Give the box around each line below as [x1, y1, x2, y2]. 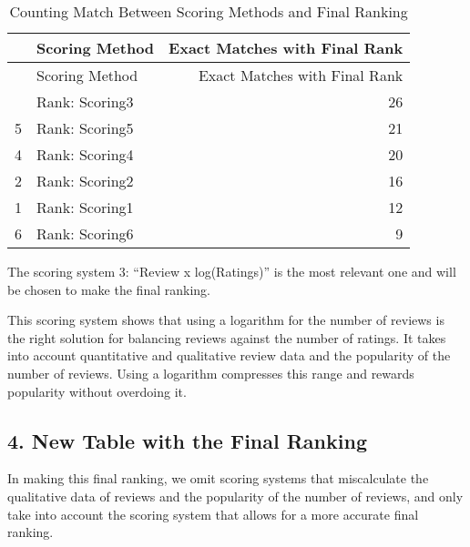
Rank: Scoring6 [36, 223, 134, 244]
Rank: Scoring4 [36, 144, 134, 165]
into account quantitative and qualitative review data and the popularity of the [7, 346, 451, 365]
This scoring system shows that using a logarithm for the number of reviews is [7, 310, 444, 329]
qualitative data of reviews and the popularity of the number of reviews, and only [7, 486, 464, 505]
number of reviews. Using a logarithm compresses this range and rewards [7, 363, 414, 382]
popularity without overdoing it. [7, 381, 187, 400]
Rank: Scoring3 [36, 91, 134, 112]
